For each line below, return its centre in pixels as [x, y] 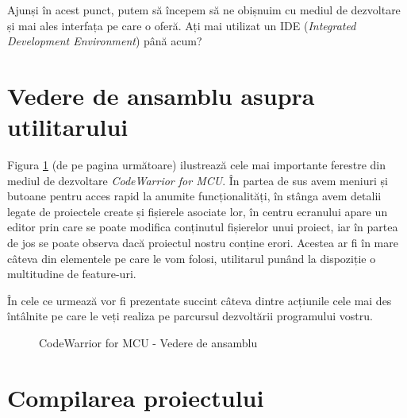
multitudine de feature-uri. [72, 274]
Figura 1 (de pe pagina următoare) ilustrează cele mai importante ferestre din [197, 165]
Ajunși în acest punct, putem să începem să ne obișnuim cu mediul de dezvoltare [204, 10]
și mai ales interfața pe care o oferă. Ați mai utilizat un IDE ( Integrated [182, 25]
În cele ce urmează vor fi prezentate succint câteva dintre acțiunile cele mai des [200, 300]
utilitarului [68, 127]
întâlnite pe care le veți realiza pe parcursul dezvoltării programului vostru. [190, 316]
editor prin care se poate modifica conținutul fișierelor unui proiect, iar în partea [203, 227]
